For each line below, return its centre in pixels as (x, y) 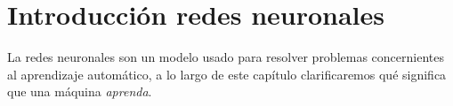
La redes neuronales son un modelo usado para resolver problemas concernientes (226, 57)
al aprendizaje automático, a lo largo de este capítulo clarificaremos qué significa (227, 74)
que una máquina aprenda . (80, 91)
